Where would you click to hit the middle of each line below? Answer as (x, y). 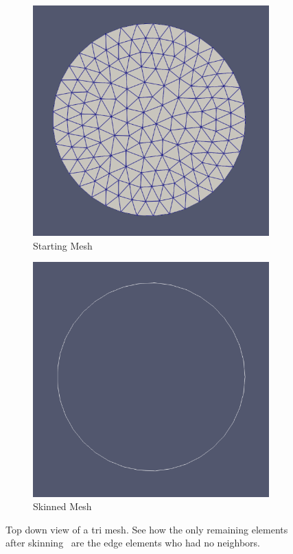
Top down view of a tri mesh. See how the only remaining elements (147, 529)
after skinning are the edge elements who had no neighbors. (133, 543)
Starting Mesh (63, 245)
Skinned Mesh (62, 506)
